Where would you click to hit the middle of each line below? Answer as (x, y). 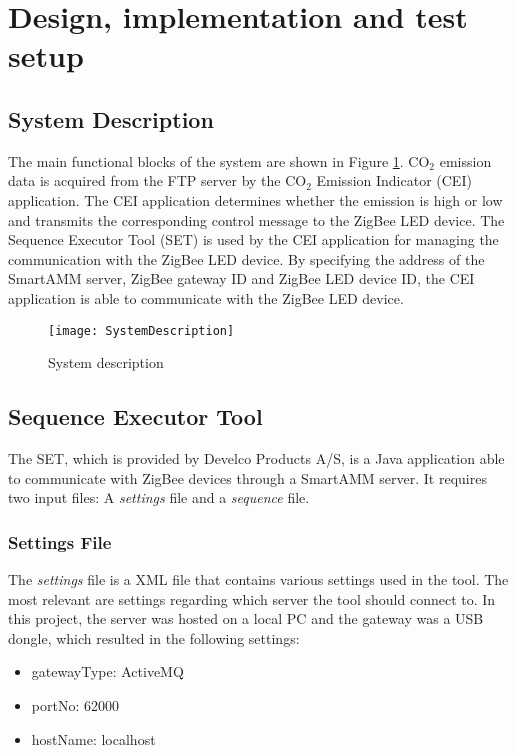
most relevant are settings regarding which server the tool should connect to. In (252, 598)
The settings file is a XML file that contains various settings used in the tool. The (258, 578)
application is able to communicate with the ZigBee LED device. (206, 297)
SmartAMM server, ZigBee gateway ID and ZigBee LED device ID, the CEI (241, 278)
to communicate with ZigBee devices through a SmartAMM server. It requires (247, 477)
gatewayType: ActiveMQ (107, 671)
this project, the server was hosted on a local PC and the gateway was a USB (246, 618)
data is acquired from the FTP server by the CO (157, 180)
